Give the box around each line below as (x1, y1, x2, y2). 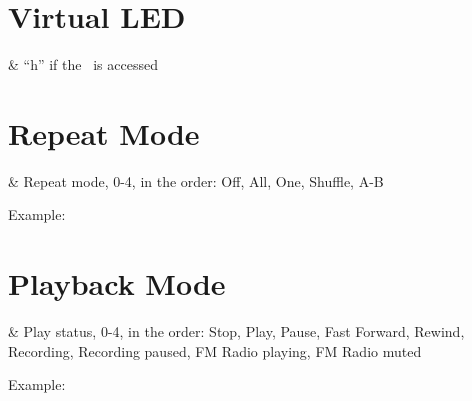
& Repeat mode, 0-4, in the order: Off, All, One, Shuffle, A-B (8, 170, 384, 191)
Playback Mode (8, 263, 226, 304)
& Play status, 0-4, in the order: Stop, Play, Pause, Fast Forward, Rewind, (8, 321, 465, 342)
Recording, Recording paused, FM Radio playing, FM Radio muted (8, 340, 422, 361)
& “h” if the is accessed (8, 54, 158, 75)
